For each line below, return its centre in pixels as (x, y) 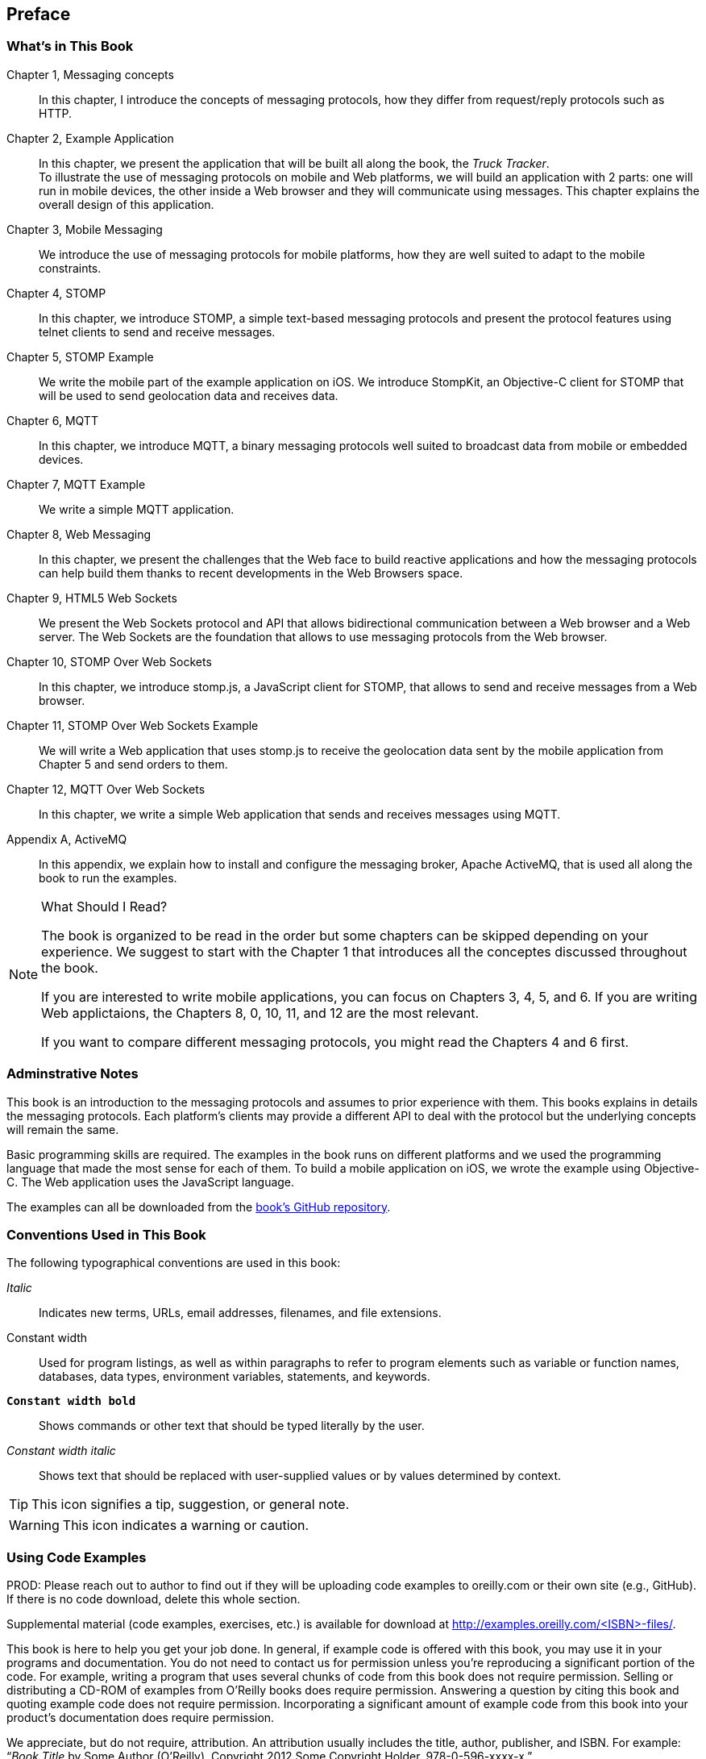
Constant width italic (61, 1451)
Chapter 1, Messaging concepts (90, 74)
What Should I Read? (104, 906)
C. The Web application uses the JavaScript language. (151, 1182)
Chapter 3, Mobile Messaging (85, 229)
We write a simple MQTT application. (137, 509)
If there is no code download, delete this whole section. (154, 1599)
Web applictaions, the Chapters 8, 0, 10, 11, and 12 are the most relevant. (260, 1013)
